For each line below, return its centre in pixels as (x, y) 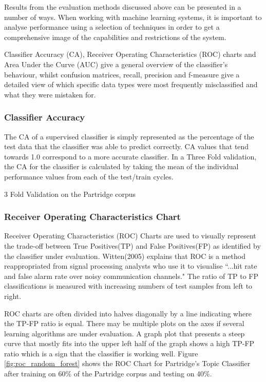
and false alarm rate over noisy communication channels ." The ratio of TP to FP (131, 276)
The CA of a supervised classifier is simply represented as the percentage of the (129, 136)
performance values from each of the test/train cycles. (89, 176)
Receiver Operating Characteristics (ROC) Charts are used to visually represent (130, 236)
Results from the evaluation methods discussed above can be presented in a (123, 7)
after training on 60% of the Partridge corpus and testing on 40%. (108, 374)
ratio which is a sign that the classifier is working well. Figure (101, 353)
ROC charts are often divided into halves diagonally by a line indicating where (128, 313)
